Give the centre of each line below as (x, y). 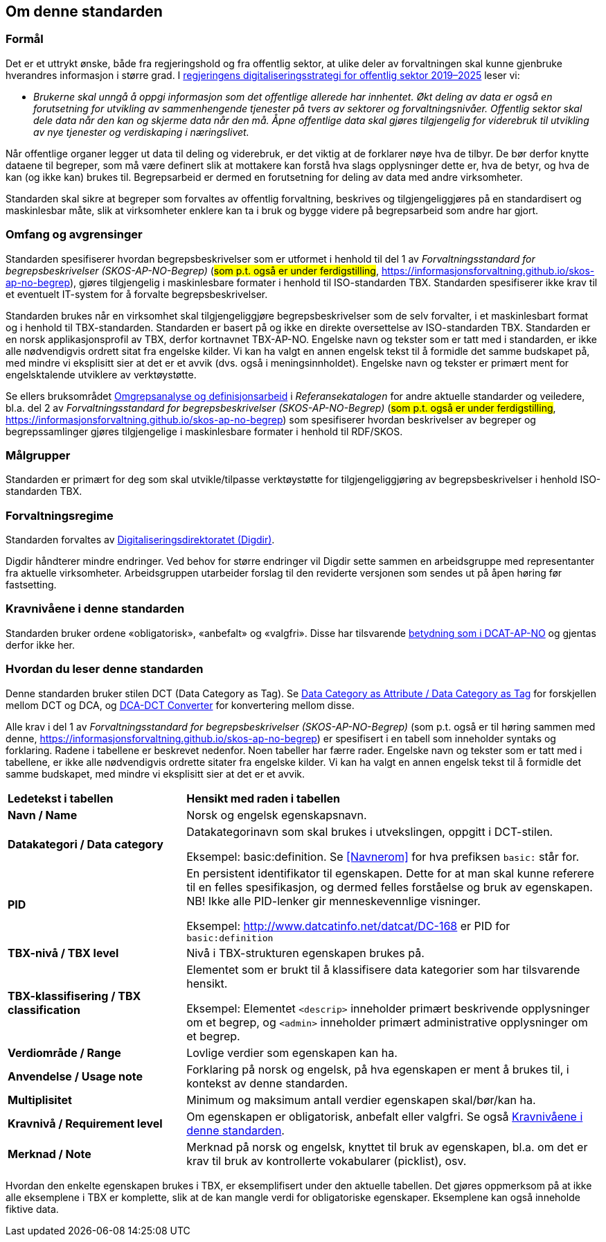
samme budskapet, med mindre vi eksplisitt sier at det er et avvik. (155, 773)
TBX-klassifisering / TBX (74, 996)
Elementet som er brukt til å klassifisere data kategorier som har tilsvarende (383, 969)
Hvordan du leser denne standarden (105, 669)
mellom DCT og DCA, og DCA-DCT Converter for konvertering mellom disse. (180, 705)
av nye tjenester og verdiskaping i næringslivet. (141, 132)
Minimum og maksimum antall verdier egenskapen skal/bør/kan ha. (361, 1100)
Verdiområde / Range (64, 1052)
